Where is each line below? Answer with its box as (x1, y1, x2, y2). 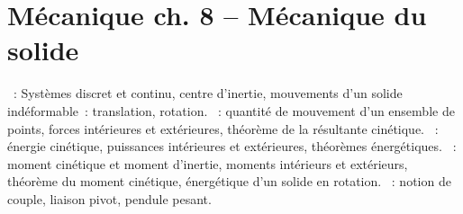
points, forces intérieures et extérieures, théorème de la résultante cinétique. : (7, 119, 439, 138)
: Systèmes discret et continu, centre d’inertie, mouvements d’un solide (13, 84, 403, 103)
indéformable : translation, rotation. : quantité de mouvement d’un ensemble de (7, 101, 455, 120)
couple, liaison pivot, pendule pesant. (7, 189, 212, 208)
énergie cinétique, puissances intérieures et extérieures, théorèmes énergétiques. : (7, 137, 457, 156)
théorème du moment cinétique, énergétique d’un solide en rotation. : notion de (7, 172, 451, 191)
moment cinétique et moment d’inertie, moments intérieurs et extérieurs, (7, 154, 408, 173)
